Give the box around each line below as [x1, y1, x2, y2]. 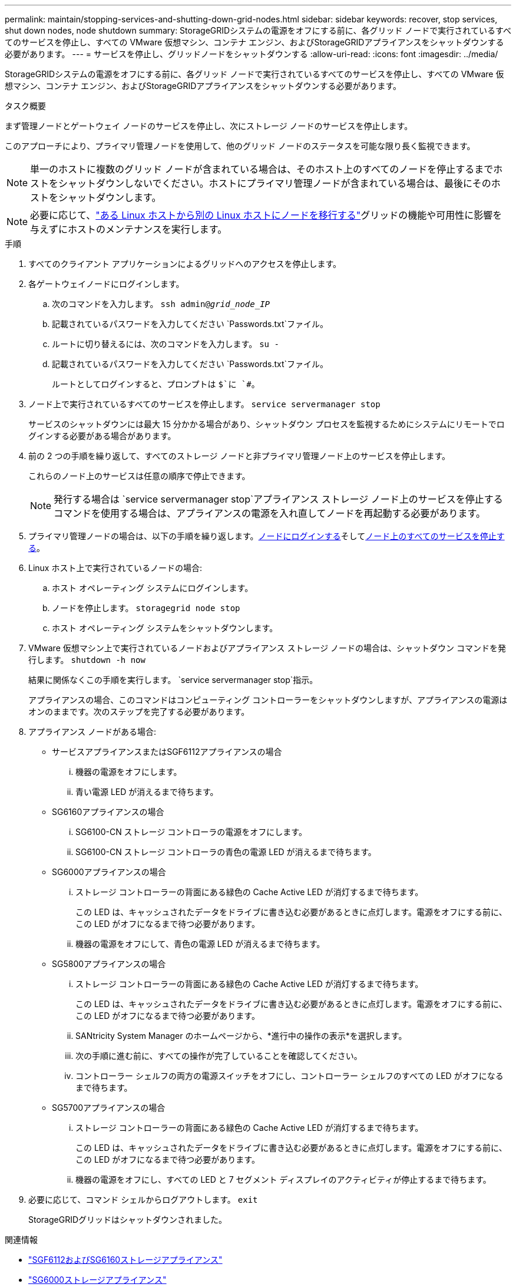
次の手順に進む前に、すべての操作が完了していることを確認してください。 [75, 1051, 362, 1061]
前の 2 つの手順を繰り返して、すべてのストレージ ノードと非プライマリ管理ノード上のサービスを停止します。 [28, 451, 451, 461]
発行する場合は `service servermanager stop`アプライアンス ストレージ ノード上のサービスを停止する [54, 493, 503, 505]
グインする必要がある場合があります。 [28, 431, 176, 441]
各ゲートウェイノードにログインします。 [28, 279, 184, 289]
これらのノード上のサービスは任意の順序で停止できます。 [28, 471, 250, 481]
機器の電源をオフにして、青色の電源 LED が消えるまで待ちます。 [75, 939, 325, 949]
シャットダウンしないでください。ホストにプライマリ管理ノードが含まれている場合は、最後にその [58, 177, 491, 189]
